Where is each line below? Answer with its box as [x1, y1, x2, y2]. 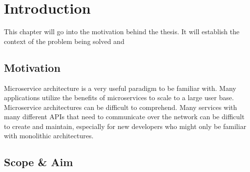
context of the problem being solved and [4, 36, 125, 46]
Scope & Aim [4, 154, 73, 170]
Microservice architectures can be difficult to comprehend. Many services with [4, 102, 237, 112]
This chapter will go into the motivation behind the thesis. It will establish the [4, 26, 240, 37]
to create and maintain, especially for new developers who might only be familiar [4, 121, 247, 131]
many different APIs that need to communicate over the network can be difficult [4, 111, 245, 122]
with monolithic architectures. [4, 130, 94, 141]
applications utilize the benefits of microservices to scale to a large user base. [4, 92, 234, 103]
